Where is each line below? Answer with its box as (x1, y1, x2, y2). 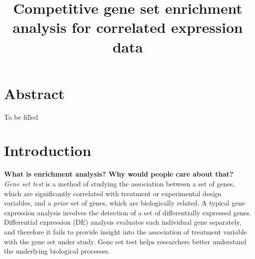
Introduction (4, 140, 91, 160)
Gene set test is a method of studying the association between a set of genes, (4, 179, 235, 188)
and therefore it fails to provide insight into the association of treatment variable (4, 226, 247, 236)
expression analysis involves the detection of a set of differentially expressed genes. (4, 207, 252, 217)
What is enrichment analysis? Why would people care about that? (4, 169, 233, 179)
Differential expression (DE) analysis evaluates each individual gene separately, (4, 217, 241, 227)
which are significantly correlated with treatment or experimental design (4, 188, 222, 198)
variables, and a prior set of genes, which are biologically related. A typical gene (4, 198, 245, 208)
